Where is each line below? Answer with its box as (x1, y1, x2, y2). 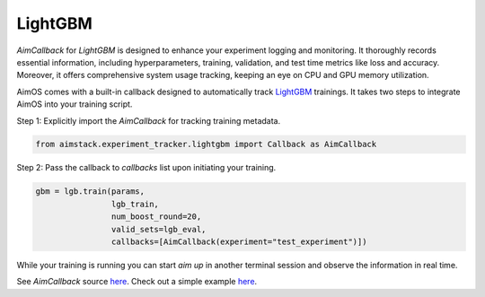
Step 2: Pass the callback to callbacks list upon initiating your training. (16, 162, 277, 173)
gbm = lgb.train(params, (35, 187, 145, 197)
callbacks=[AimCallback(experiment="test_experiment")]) (110, 237, 367, 247)
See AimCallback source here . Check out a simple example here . (16, 276, 258, 287)
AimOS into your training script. (16, 99, 133, 109)
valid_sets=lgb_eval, (110, 224, 207, 234)
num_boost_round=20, (110, 212, 202, 222)
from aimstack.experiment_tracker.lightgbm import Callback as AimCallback (35, 139, 377, 150)
